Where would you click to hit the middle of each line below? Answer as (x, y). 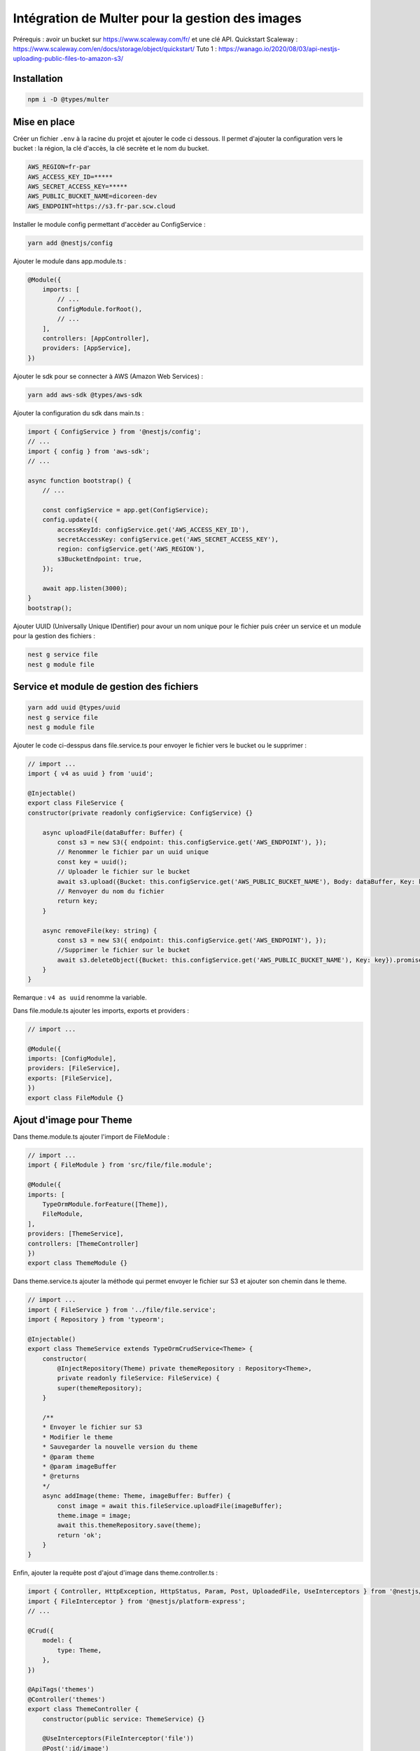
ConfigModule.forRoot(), (100, 309)
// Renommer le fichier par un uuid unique (133, 852)
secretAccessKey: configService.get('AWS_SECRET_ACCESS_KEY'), (168, 540)
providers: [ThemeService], (76, 1234)
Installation (38, 79)
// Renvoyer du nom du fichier (111, 891)
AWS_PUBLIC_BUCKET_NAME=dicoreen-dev (92, 196)
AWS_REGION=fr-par (59, 167)
